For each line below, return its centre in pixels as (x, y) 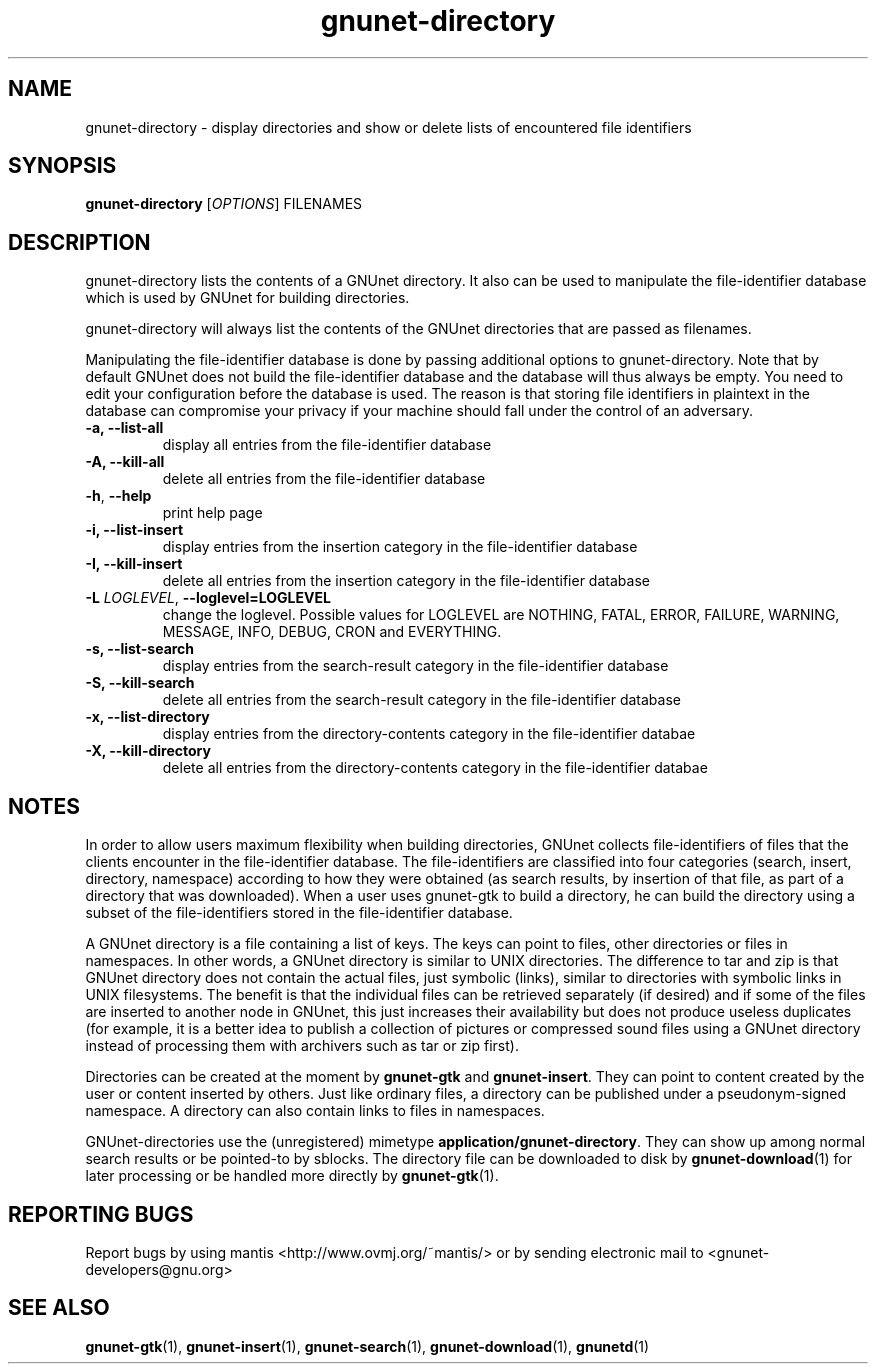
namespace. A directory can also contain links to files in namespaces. (315, 1111)
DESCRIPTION (79, 242)
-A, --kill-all (125, 462)
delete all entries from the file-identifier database (324, 479)
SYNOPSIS (62, 166)
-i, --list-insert (134, 530)
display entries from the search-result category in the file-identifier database (415, 666)
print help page (212, 513)
